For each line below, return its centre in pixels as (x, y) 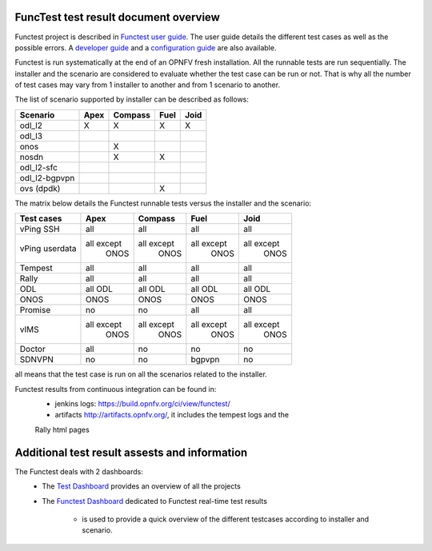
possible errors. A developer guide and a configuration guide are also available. (146, 47)
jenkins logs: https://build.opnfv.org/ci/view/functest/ (143, 404)
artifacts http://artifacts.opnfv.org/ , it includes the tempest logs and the (172, 415)
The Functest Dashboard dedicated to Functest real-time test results (155, 501)
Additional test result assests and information (131, 452)
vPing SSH (40, 230)
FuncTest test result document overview (117, 17)
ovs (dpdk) (40, 188)
